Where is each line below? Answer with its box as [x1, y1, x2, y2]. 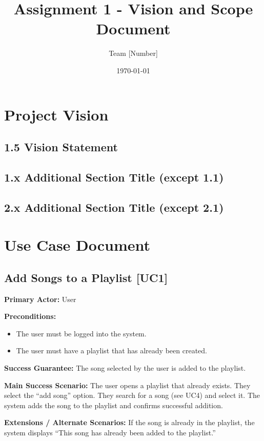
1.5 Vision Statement [4, 139, 118, 155]
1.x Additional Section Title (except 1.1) [4, 169, 224, 185]
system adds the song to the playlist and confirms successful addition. [4, 399, 223, 410]
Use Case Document [4, 234, 151, 255]
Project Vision [4, 104, 109, 125]
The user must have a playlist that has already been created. [16, 345, 207, 356]
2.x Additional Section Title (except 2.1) [4, 199, 224, 215]
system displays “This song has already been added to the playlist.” [4, 427, 216, 437]
